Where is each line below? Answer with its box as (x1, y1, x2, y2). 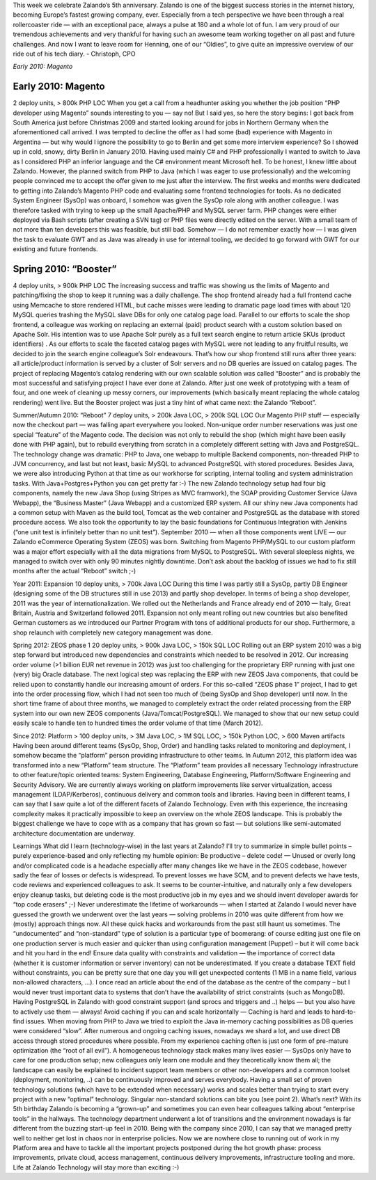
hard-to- (331, 1007, 357, 1016)
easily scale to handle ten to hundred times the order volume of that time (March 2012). (13, 719, 263, 727)
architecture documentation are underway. (13, 829, 136, 838)
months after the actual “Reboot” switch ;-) (13, 567, 136, 575)
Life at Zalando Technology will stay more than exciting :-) (13, 1163, 180, 1172)
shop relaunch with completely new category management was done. (13, 628, 213, 637)
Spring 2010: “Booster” (13, 263, 118, 275)
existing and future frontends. (13, 245, 98, 253)
